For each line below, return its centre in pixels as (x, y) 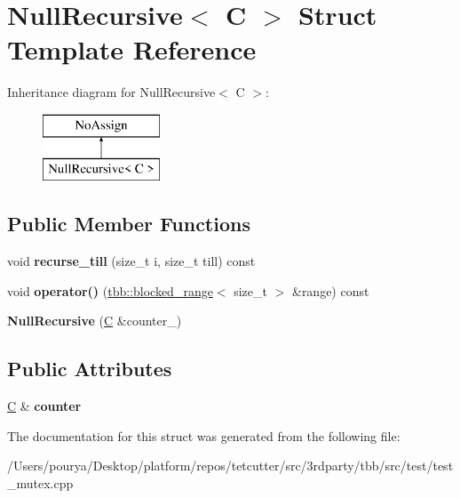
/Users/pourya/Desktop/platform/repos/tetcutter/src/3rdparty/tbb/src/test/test (230, 466)
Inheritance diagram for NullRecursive (111, 92)
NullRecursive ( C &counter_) (95, 321)
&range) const (330, 290)
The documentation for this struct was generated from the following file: (204, 435)
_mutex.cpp (40, 483)
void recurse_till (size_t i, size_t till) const (131, 261)
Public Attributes (90, 369)
